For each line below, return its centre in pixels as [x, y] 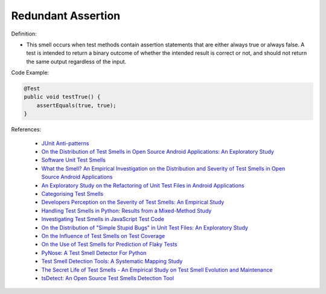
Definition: [24, 34]
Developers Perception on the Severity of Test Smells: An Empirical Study [133, 202]
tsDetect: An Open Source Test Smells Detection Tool [108, 278]
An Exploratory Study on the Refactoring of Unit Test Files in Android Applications [143, 185]
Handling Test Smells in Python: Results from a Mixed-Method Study [126, 210]
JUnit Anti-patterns [65, 143]
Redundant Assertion [66, 16]
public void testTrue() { [62, 97]
